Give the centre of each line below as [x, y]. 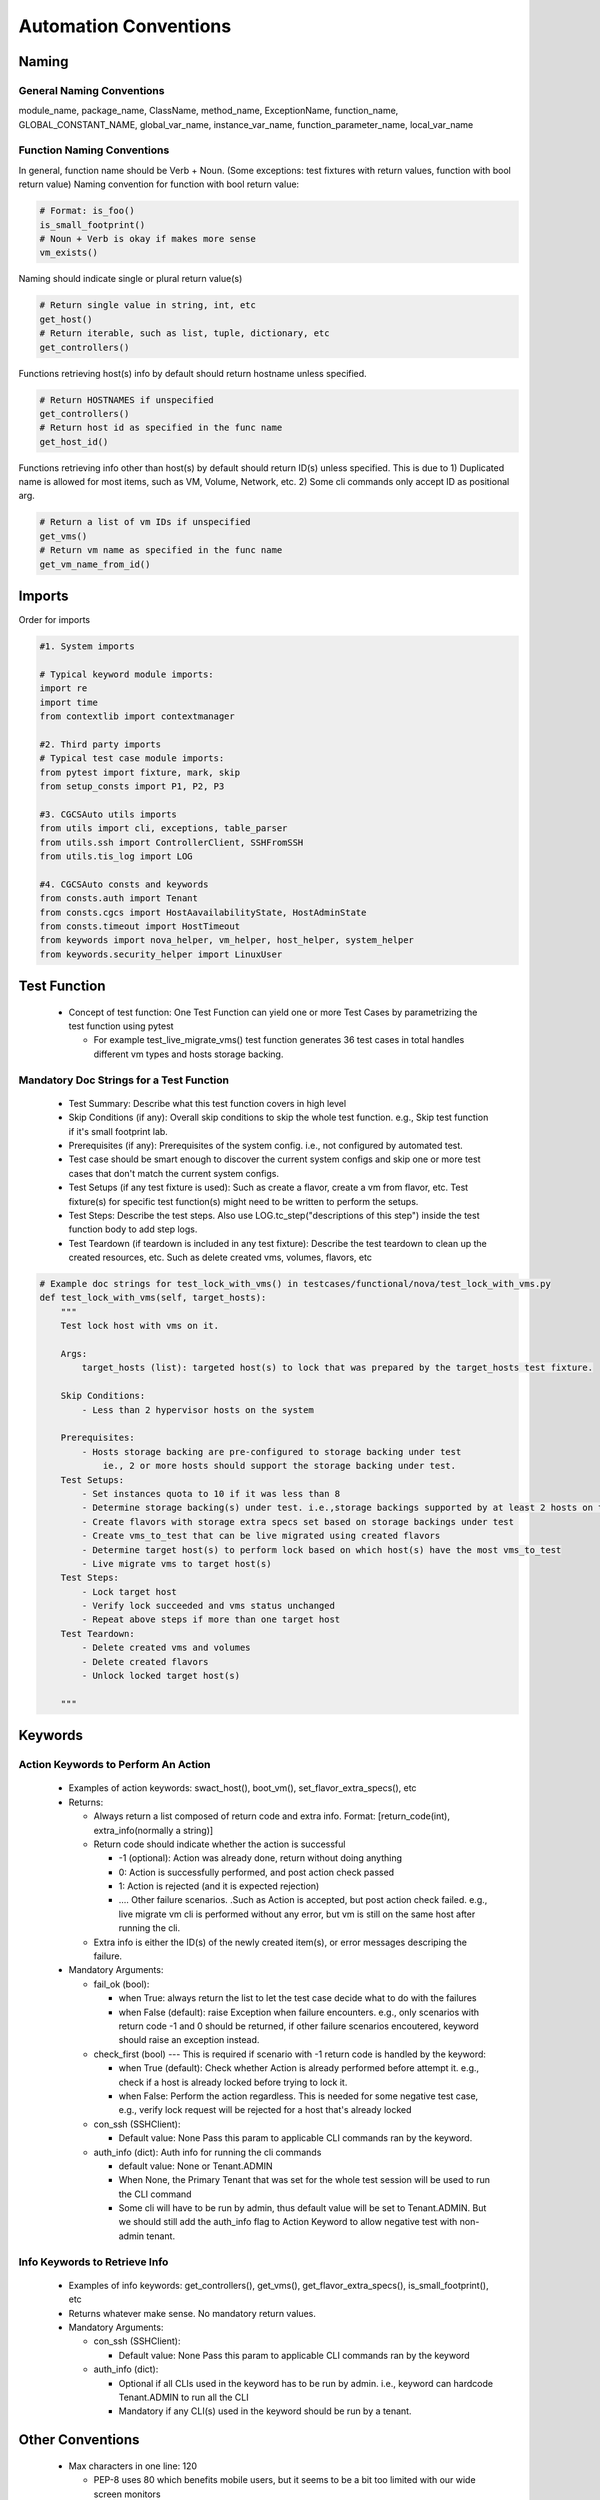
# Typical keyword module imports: [126, 674]
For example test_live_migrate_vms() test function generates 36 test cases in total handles [279, 1040]
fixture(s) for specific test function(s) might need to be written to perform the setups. [243, 1201]
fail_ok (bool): [121, 1984]
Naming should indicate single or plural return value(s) [130, 279]
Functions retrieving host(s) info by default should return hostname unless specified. [192, 373]
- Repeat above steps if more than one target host [211, 1619]
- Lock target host [129, 1591]
